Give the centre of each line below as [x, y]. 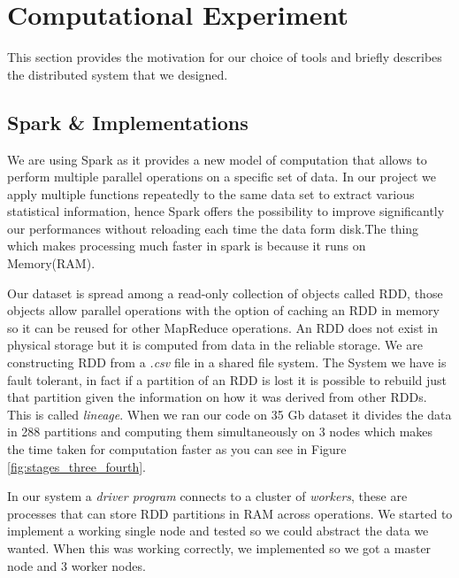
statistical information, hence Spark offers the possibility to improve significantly [226, 211]
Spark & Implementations [128, 122]
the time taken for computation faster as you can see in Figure [177, 449]
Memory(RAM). [51, 263]
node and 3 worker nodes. [76, 565]
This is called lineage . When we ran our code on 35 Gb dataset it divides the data [229, 414]
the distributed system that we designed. [118, 74]
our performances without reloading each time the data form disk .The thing [213, 228]
